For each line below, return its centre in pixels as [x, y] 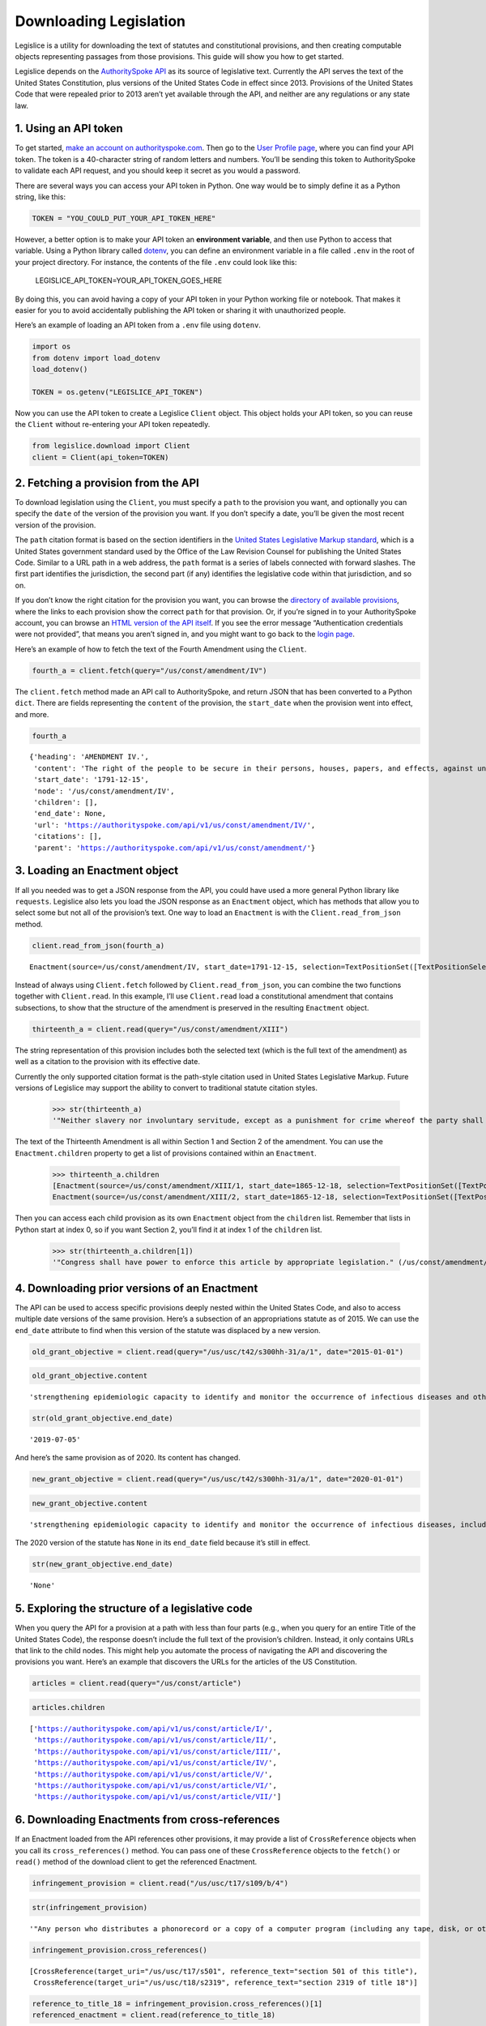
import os [51, 347]
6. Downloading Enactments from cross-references [147, 1820]
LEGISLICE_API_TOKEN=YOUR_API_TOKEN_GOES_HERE [129, 280]
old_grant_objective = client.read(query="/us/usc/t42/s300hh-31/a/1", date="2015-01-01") [218, 1352]
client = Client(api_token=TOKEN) [100, 457]
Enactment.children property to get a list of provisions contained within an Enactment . [166, 1153]
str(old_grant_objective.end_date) [102, 1419]
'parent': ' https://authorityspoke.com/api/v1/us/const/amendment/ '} [175, 848]
